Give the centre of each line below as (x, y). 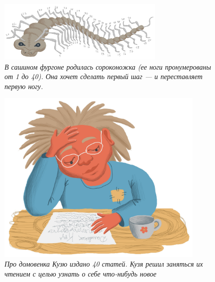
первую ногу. (24, 86)
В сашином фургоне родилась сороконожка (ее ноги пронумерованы (108, 66)
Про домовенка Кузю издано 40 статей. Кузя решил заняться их (104, 264)
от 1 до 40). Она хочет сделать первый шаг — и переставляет (104, 76)
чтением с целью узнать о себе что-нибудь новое (81, 274)
